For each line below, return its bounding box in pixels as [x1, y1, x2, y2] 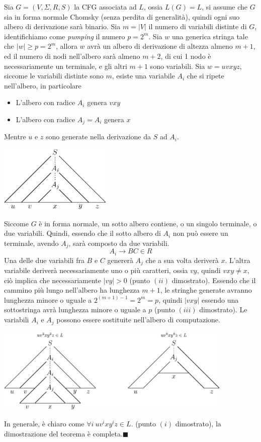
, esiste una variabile [112, 70, 175, 81]
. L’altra [225, 254, 250, 265]
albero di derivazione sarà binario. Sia [4, 21, 121, 32]
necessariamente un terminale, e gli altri [4, 60, 127, 71]
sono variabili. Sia [150, 60, 205, 71]
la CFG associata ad [74, 2, 137, 12]
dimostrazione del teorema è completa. [4, 428, 123, 438]
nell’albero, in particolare [4, 80, 81, 91]
